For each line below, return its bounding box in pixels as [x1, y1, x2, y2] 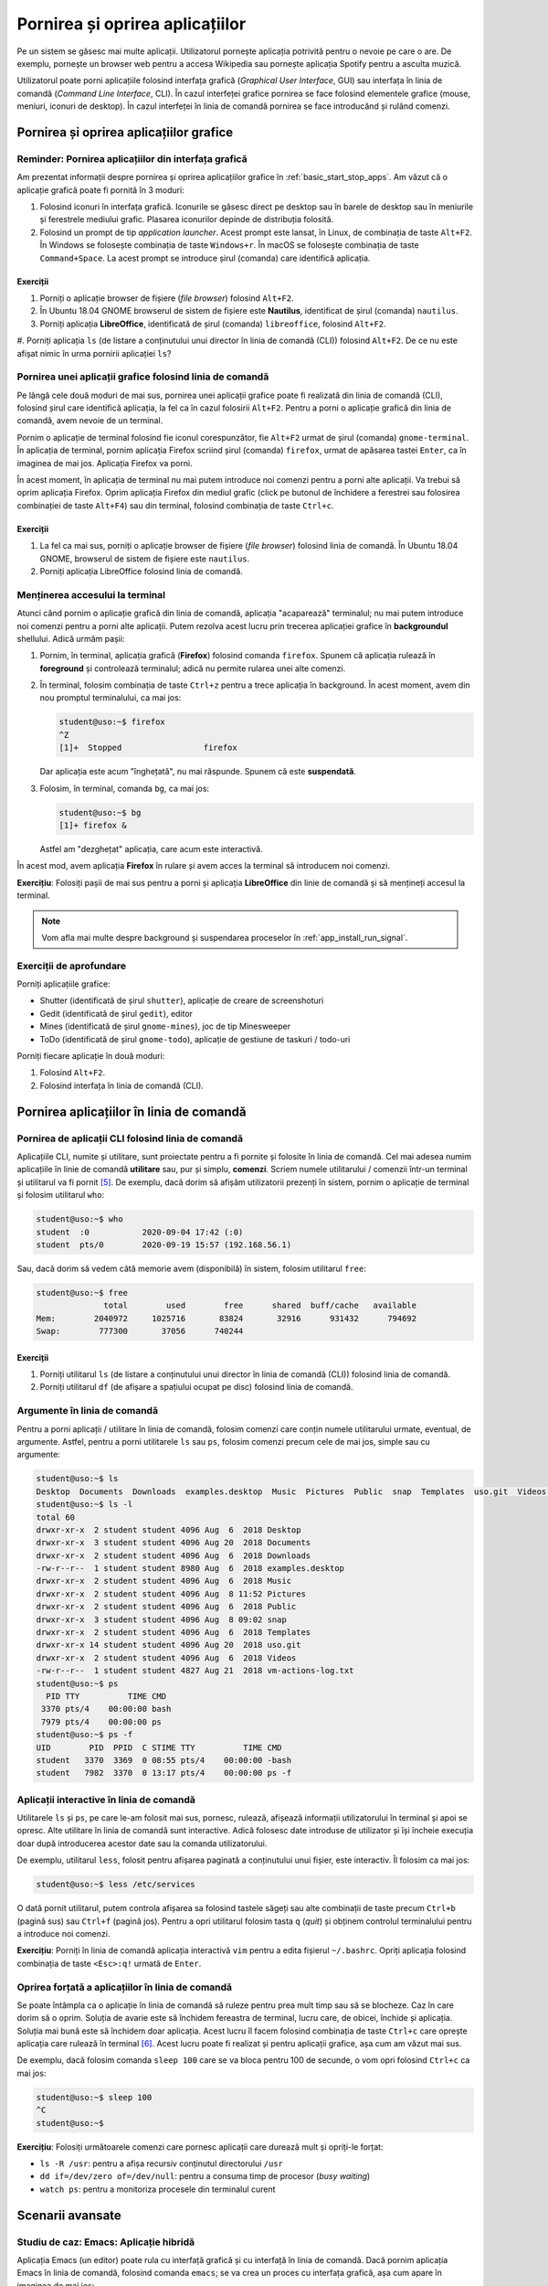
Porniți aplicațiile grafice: [16, 978, 111, 989]
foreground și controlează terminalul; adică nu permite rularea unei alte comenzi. [39, 663, 346, 674]
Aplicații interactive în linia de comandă [16, 1793, 196, 1806]
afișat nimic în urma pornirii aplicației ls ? [16, 347, 172, 358]
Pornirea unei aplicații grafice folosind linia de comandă [16, 370, 269, 383]
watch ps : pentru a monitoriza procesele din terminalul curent [39, 2184, 276, 2195]
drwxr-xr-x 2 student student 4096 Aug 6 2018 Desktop [36, 1524, 301, 1535]
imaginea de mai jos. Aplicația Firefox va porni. [16, 457, 193, 468]
